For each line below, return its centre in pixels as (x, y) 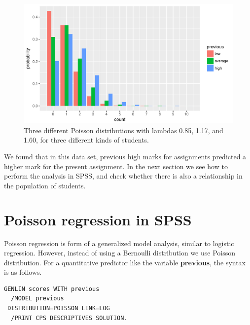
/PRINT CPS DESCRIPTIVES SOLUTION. (69, 318)
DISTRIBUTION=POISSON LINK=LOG (59, 308)
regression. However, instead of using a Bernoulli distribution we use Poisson (120, 253)
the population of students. (45, 185)
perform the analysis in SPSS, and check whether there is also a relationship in (123, 176)
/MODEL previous (37, 299)
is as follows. (23, 272)
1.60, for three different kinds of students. (86, 140)
